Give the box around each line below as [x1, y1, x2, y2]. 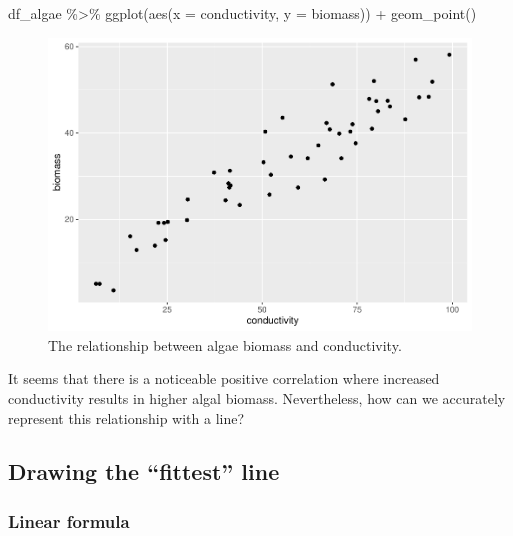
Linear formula [8, 508, 130, 533]
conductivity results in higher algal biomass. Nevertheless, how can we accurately [8, 387, 506, 408]
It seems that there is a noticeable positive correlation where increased [8, 368, 440, 389]
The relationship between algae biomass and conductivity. [48, 334, 402, 355]
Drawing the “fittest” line [8, 456, 280, 487]
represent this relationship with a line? [8, 407, 245, 428]
